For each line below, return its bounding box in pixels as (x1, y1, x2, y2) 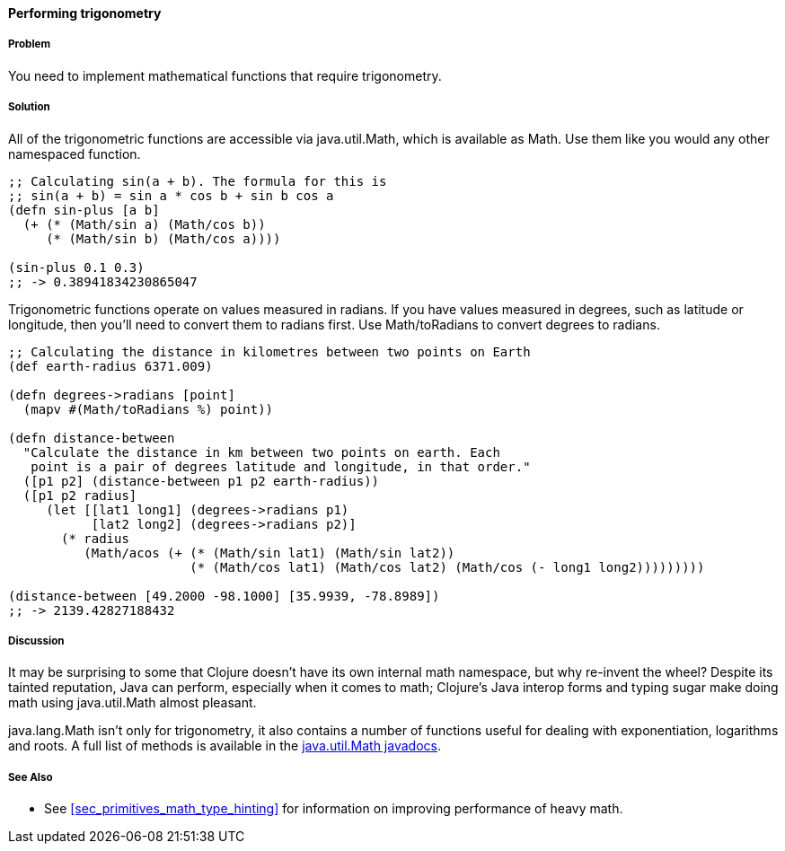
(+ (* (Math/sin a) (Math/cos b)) (22, 216, 266, 232)
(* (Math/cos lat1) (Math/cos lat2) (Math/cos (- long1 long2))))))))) (190, 559, 705, 575)
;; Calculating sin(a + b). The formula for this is (8, 173, 387, 189)
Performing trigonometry (8, 5, 162, 21)
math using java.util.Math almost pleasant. (8, 695, 257, 711)
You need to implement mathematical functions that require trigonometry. (8, 67, 442, 83)
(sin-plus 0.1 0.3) (8, 259, 145, 275)
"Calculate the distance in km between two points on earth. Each (22, 444, 500, 460)
